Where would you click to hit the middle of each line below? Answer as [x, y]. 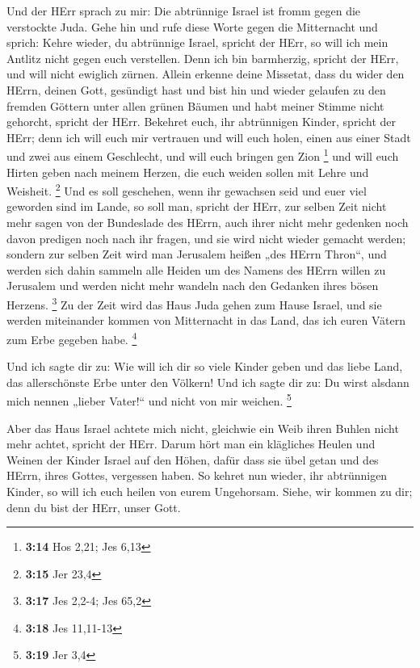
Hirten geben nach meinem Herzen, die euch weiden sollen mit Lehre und [188, 172]
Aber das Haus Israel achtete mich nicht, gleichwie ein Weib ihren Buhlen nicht [203, 428]
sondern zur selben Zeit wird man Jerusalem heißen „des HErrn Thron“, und [197, 254]
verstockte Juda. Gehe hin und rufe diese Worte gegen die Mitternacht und [192, 26]
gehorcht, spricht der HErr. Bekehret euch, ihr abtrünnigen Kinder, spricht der [202, 122]
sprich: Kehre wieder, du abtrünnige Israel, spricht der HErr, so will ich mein [197, 42]
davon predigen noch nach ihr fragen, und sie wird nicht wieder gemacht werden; [206, 238]
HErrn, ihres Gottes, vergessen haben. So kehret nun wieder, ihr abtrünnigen [197, 475]
